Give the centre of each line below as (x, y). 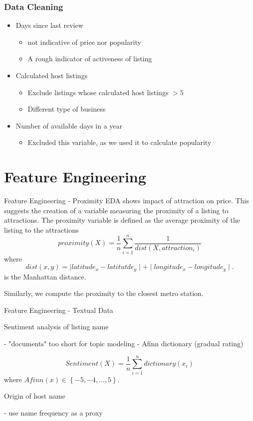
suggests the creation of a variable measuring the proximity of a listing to (116, 210)
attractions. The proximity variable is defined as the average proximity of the (122, 220)
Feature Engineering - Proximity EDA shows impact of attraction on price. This (127, 201)
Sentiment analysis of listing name (56, 327)
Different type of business (67, 109)
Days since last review (49, 25)
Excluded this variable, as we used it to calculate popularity (120, 142)
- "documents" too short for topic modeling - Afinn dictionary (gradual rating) (124, 344)
